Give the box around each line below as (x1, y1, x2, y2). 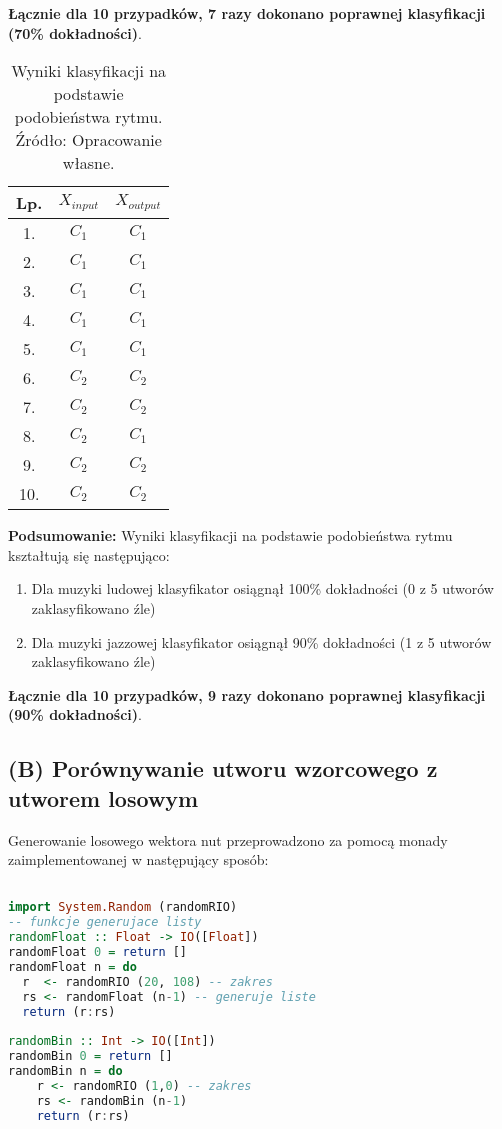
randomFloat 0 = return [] (8, 945, 188, 959)
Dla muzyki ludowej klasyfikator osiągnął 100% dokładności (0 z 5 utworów (31, 578, 494, 599)
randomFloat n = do (8, 959, 137, 974)
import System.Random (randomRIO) (8, 900, 238, 915)
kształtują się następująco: (8, 544, 170, 565)
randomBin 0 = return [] (8, 1049, 173, 1064)
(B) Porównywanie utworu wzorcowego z (8, 753, 438, 784)
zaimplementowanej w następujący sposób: (8, 849, 269, 870)
